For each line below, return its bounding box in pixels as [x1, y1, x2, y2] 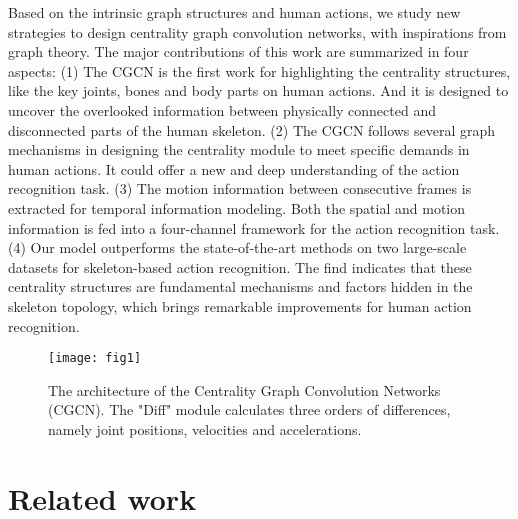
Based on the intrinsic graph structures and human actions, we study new [8, 2, 461, 22]
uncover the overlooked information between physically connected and [8, 99, 436, 120]
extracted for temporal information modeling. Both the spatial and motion [8, 197, 466, 218]
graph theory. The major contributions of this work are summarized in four [8, 41, 469, 62]
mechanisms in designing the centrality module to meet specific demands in [8, 139, 470, 160]
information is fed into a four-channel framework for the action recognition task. [8, 217, 500, 238]
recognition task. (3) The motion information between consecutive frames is [8, 178, 472, 199]
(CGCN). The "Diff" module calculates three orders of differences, [48, 399, 451, 420]
